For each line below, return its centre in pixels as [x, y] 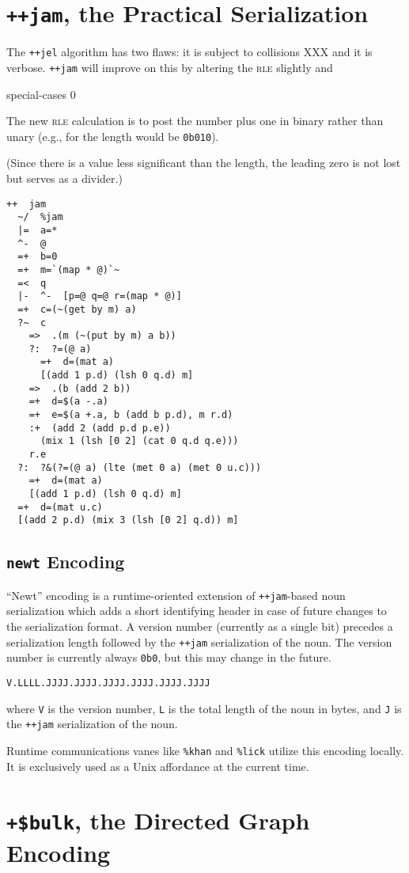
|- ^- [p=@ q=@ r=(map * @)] [100, 296]
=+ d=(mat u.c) [60, 507]
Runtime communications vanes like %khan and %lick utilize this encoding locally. [205, 750]
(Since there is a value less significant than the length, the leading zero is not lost [204, 163]
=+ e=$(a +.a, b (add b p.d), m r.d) [131, 415]
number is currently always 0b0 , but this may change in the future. [169, 657]
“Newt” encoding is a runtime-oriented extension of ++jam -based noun [176, 595]
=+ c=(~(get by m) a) [77, 309]
